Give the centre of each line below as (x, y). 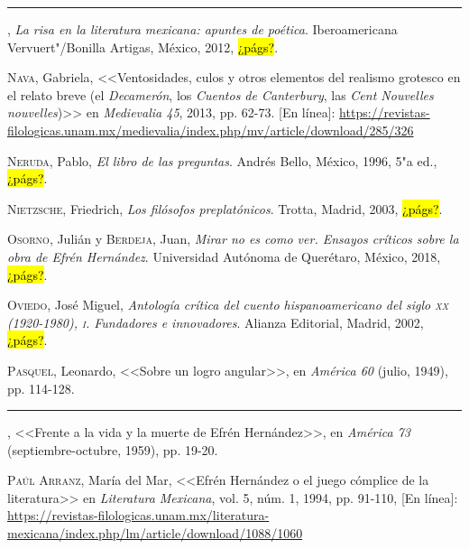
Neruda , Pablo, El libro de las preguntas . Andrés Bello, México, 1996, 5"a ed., (222, 160)
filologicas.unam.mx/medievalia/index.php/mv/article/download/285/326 (211, 130)
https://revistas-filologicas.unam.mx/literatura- (138, 515)
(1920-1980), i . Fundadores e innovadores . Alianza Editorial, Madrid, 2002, (216, 322)
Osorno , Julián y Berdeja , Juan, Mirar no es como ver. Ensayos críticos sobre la (233, 239)
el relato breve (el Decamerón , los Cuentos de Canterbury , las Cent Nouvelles (221, 94)
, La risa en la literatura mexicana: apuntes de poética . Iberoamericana (202, 29)
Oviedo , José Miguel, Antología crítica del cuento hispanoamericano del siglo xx (228, 305)
